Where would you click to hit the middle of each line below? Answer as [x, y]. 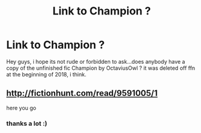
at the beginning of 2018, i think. [46, 74]
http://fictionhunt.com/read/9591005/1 [82, 94]
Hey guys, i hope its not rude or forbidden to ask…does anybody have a [96, 61]
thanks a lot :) [27, 123]
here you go [21, 108]
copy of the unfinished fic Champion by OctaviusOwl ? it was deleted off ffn [101, 68]
